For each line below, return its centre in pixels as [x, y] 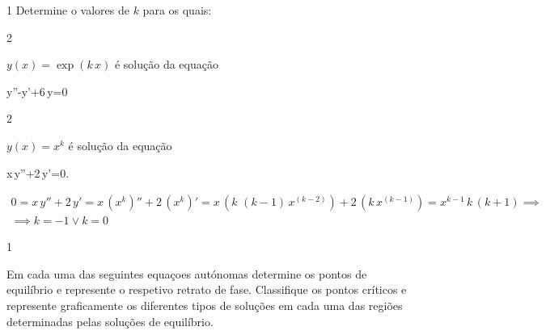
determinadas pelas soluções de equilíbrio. [110, 321]
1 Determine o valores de [68, 10]
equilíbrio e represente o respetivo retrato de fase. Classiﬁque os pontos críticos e [207, 289]
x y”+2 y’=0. [38, 172]
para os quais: [177, 10]
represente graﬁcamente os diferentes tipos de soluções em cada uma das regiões [205, 305]
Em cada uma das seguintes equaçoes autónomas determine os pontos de [187, 273]
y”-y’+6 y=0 [37, 91]
